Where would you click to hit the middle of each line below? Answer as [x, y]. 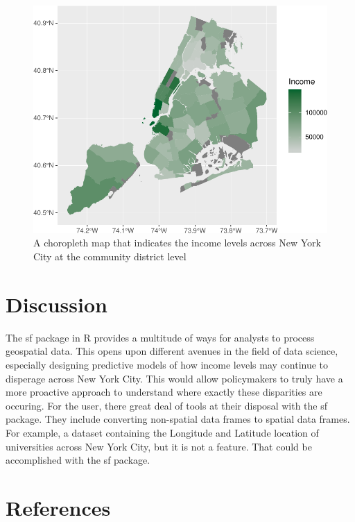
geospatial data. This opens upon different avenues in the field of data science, [172, 351]
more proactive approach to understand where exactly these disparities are [164, 392]
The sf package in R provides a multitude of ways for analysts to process [160, 337]
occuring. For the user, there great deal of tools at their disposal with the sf [166, 405]
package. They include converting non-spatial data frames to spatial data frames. [178, 419]
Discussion [57, 304]
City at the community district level [110, 256]
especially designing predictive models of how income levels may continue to [167, 364]
